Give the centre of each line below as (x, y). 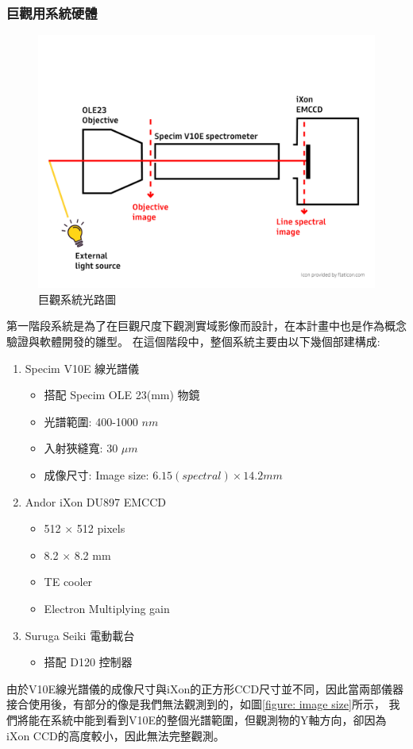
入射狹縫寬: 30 (81, 448)
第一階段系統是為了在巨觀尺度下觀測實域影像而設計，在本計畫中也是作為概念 (206, 326)
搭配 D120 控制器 (88, 662)
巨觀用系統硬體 (52, 12)
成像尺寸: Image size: (96, 474)
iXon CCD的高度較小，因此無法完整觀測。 (116, 735)
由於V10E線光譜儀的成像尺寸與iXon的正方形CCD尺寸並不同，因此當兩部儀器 (205, 688)
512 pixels (101, 528)
